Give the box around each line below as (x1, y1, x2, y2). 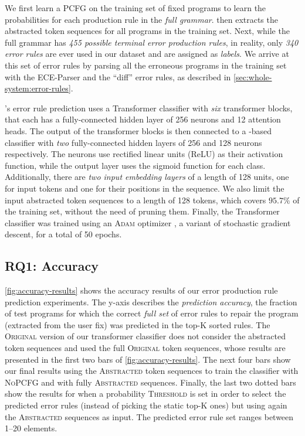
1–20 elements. (5, 422, 57, 434)
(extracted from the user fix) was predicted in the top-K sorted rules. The (5, 318, 270, 331)
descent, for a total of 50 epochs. (5, 228, 122, 240)
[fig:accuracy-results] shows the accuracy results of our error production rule (5, 284, 278, 297)
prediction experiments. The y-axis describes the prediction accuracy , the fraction (5, 295, 297, 308)
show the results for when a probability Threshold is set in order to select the (5, 387, 286, 400)
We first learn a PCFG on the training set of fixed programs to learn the (5, 2, 266, 13)
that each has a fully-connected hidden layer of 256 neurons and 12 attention (5, 113, 281, 125)
